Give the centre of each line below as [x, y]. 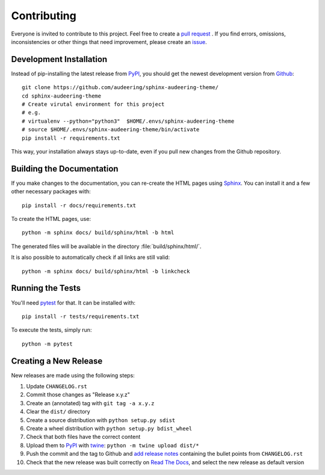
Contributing [44, 16]
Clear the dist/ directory [58, 412]
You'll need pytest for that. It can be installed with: [73, 303]
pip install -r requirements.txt [71, 138]
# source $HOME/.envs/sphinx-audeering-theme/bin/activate [111, 130]
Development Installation [59, 59]
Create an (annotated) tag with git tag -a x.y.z [90, 403]
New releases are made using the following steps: [73, 375]
